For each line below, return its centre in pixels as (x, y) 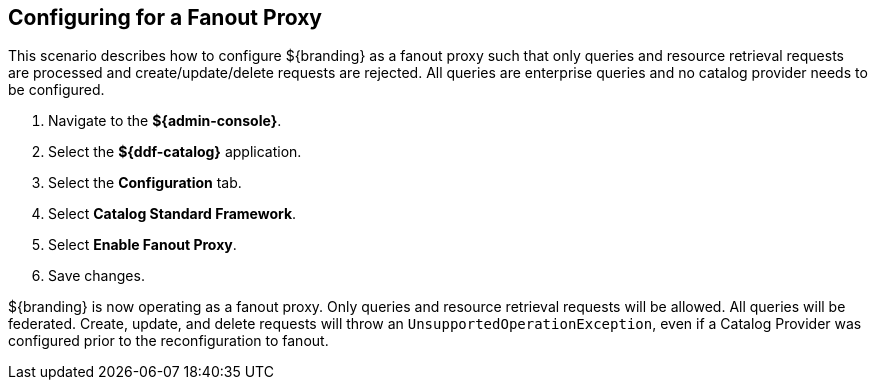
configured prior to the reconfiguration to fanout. (168, 341)
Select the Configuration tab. (145, 183)
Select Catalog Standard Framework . (172, 214)
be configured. (56, 90)
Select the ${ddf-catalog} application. (175, 152)
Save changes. (96, 276)
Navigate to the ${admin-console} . (165, 121)
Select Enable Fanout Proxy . (142, 245)
